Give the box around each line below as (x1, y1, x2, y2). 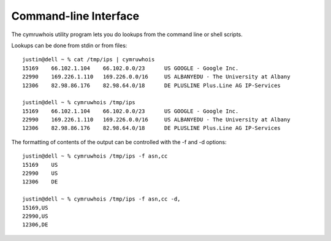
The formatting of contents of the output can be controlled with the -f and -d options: (11, 138, 227, 145)
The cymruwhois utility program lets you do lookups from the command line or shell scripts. (11, 31, 243, 38)
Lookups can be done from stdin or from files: (11, 42, 127, 49)
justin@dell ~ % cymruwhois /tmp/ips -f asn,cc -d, (22, 196, 181, 202)
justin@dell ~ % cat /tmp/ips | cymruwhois (22, 56, 155, 63)
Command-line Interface (11, 9, 140, 23)
